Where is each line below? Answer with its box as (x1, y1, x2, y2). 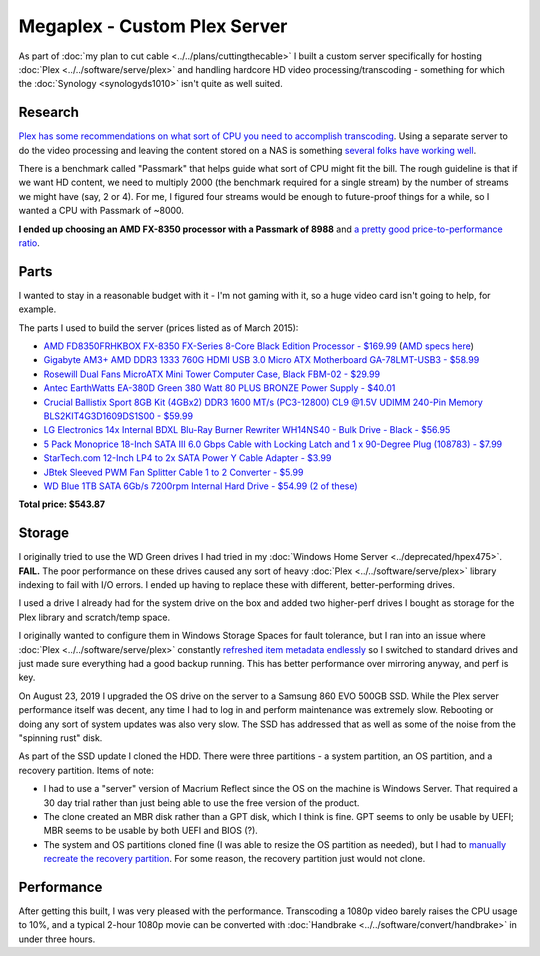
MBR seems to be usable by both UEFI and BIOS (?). (43, 825, 259, 837)
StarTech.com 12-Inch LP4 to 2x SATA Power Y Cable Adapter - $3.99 (43, 452, 332, 464)
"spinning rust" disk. (18, 731, 103, 744)
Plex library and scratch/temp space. (18, 611, 170, 623)
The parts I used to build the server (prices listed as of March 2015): (18, 321, 299, 334)
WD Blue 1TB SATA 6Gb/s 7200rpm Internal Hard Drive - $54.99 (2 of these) (43, 480, 359, 492)
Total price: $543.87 (18, 498, 105, 510)
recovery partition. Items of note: (18, 764, 154, 776)
